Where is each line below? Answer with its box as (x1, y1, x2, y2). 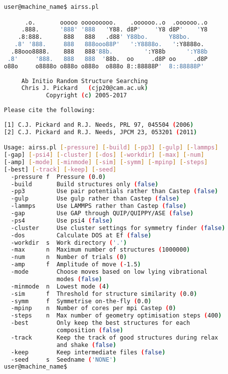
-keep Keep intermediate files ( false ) (11, 348, 166, 356)
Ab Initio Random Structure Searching (21, 77, 148, 85)
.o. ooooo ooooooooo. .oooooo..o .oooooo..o (25, 19, 208, 26)
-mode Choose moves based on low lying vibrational (11, 268, 208, 276)
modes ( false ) (56, 275, 102, 283)
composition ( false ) (56, 327, 124, 334)
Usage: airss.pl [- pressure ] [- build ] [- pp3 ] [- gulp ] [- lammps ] (4, 144, 218, 151)
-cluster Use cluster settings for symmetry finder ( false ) (11, 224, 226, 231)
